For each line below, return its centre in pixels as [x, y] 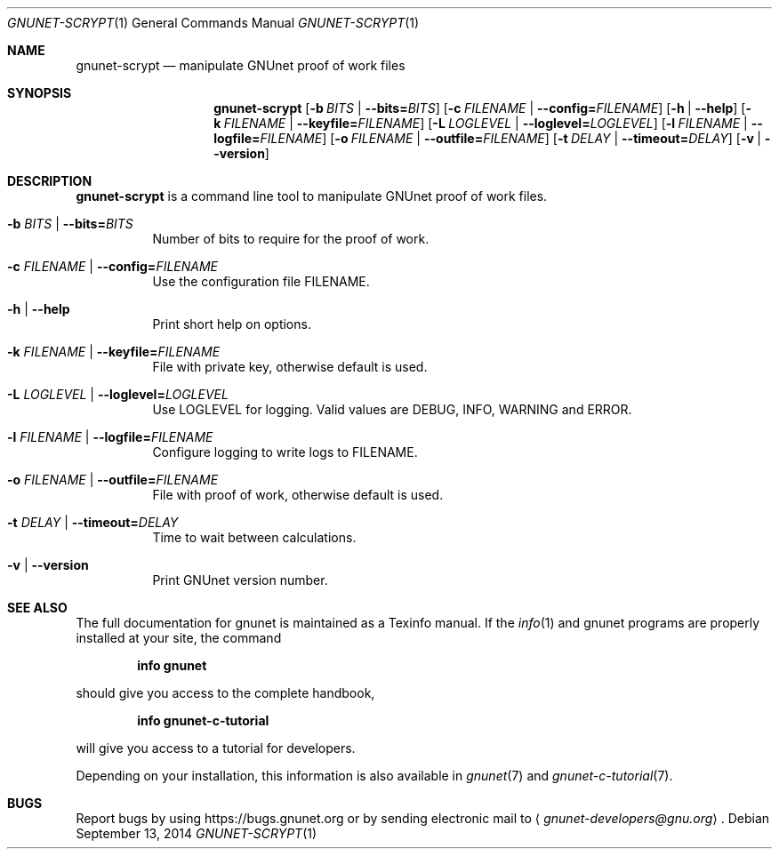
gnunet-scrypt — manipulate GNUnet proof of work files [241, 65]
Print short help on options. [232, 324]
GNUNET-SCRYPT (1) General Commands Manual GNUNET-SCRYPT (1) [213, 23]
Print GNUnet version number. [240, 580]
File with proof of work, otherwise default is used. [298, 495]
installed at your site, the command [179, 638]
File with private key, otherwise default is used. [290, 367]
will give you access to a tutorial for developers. [216, 748]
